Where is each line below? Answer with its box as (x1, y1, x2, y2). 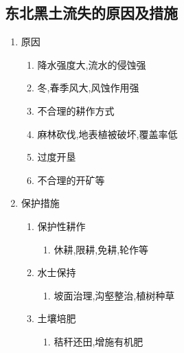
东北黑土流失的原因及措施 (5, 2, 178, 23)
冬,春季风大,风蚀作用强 (37, 80, 139, 95)
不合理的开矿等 (37, 172, 105, 187)
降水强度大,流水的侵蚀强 (37, 57, 146, 71)
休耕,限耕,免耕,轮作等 (54, 242, 149, 256)
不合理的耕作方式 (37, 103, 115, 117)
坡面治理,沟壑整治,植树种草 (54, 288, 175, 302)
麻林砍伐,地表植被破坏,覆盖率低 (37, 126, 178, 141)
